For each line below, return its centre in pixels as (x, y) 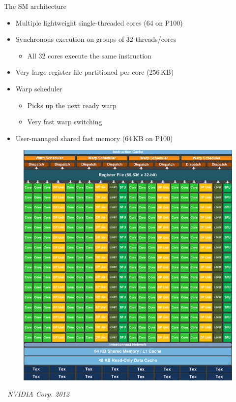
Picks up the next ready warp (72, 105)
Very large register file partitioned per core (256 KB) (95, 72)
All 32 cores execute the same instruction (89, 55)
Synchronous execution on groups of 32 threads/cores (96, 39)
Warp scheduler (39, 88)
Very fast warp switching (65, 122)
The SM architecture (35, 6)
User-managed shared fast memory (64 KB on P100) (94, 138)
